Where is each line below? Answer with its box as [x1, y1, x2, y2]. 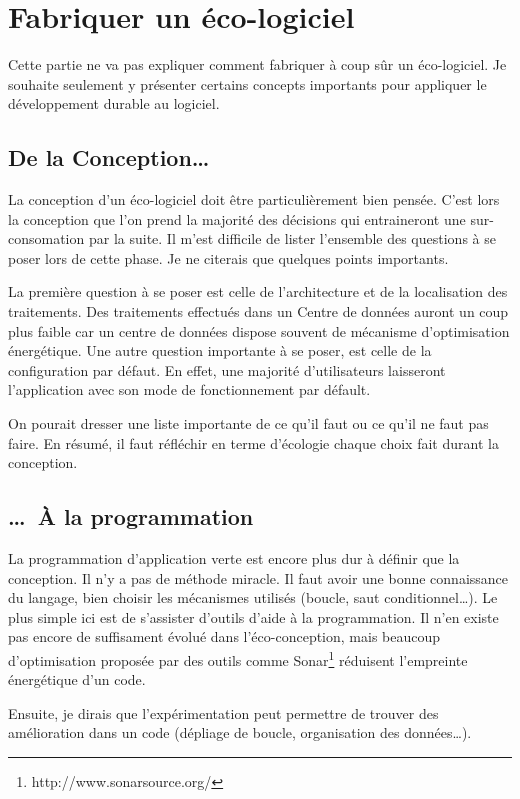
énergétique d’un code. [8, 669, 146, 690]
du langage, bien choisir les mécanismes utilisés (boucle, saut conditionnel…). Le [8, 587, 498, 608]
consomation [8, 228, 85, 249]
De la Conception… [8, 142, 210, 173]
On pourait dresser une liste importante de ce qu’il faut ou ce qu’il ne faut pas [8, 413, 489, 434]
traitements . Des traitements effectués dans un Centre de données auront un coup [8, 301, 509, 322]
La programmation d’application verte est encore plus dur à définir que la [8, 548, 460, 569]
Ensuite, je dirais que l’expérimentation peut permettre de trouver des [8, 702, 439, 723]
